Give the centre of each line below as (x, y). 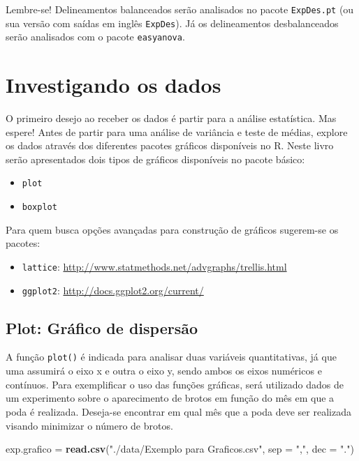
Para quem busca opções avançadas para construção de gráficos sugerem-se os (172, 229)
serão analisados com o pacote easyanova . (95, 37)
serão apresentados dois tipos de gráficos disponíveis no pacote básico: (155, 159)
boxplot (39, 207)
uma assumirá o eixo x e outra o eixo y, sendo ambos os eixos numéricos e (164, 371)
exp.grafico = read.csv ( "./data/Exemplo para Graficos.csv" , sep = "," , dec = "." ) (180, 449)
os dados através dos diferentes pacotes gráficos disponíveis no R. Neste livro (170, 145)
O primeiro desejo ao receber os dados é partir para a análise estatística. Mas (171, 118)
